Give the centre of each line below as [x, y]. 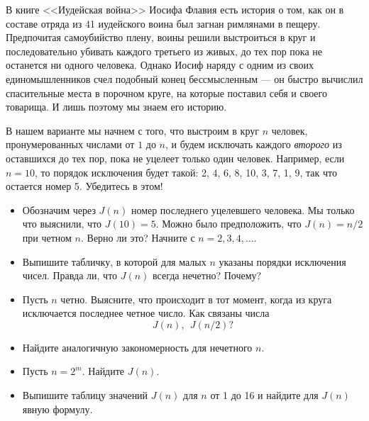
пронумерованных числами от [70, 144]
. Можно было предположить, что [228, 224]
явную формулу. [57, 409]
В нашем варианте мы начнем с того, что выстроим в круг [132, 130]
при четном [47, 237]
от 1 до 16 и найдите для [264, 395]
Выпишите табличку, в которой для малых [114, 261]
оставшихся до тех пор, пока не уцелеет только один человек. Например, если [175, 158]
